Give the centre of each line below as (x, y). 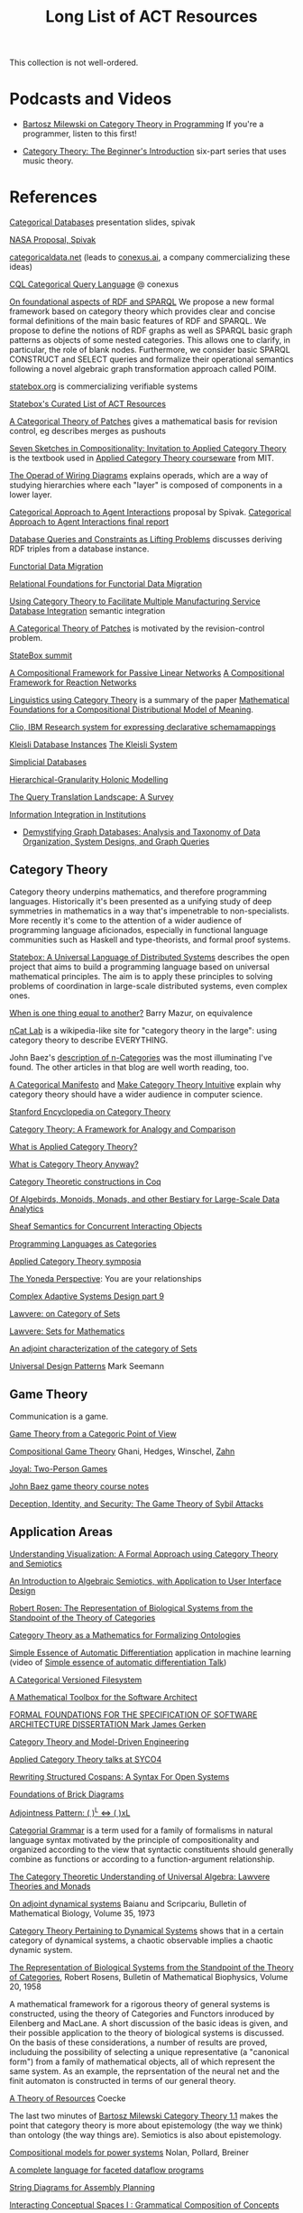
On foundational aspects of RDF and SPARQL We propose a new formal (142, 302)
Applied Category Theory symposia (75, 1261)
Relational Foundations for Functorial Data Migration (106, 584)
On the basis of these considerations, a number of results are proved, (138, 2042)
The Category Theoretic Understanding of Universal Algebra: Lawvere (140, 1877)
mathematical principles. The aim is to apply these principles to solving (141, 976)
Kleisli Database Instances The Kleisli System (93, 745)
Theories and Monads (50, 1886)
